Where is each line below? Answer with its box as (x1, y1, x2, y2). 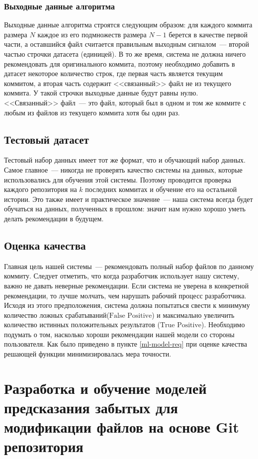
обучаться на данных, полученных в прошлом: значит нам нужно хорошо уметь (4, 203, 246, 214)
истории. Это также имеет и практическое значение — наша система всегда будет (4, 193, 253, 204)
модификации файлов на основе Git (4, 417, 239, 437)
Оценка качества (4, 237, 86, 253)
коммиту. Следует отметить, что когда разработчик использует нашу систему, (4, 271, 239, 281)
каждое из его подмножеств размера (37, 29, 147, 39)
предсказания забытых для (4, 397, 178, 418)
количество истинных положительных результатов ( (4, 319, 160, 330)
